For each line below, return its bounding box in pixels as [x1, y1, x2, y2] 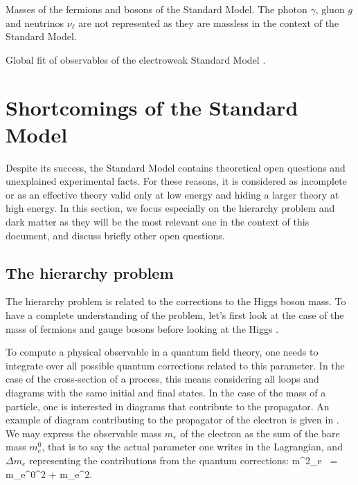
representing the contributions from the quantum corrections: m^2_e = [28, 452, 338, 467]
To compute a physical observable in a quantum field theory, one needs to [6, 345, 319, 359]
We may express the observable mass [6, 425, 162, 440]
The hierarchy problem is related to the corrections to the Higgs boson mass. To [6, 294, 346, 309]
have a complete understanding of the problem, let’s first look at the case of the [6, 308, 344, 322]
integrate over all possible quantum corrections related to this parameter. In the [6, 358, 345, 372]
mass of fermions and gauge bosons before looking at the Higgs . [6, 321, 279, 336]
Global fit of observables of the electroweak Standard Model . [6, 52, 266, 66]
